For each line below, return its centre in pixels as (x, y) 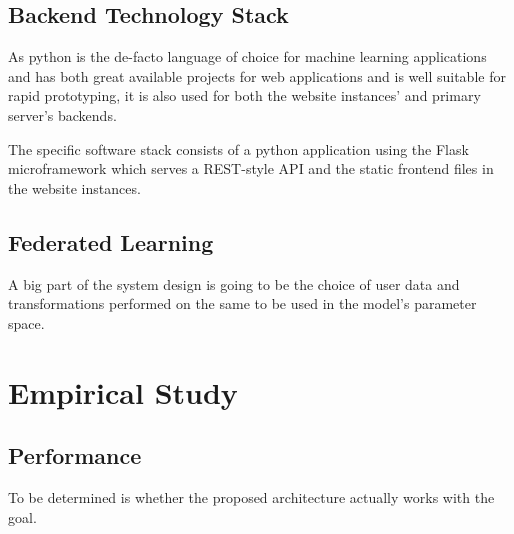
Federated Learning (111, 241)
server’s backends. (62, 114)
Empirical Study (123, 391)
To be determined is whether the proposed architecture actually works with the (251, 496)
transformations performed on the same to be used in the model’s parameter (242, 303)
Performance (75, 455)
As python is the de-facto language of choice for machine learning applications (247, 56)
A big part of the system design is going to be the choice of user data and (234, 283)
